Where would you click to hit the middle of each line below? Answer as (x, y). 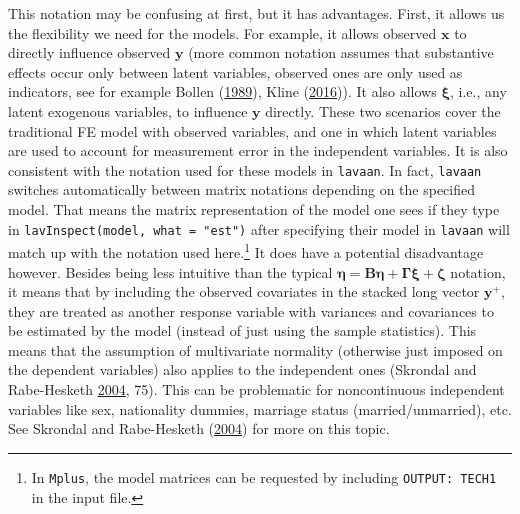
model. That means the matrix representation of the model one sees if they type (254, 209)
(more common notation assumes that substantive (341, 52)
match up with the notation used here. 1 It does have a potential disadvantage (246, 250)
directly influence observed (89, 52)
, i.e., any (478, 91)
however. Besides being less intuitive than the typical (170, 271)
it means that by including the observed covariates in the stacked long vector (244, 291)
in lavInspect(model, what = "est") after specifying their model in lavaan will (259, 228)
